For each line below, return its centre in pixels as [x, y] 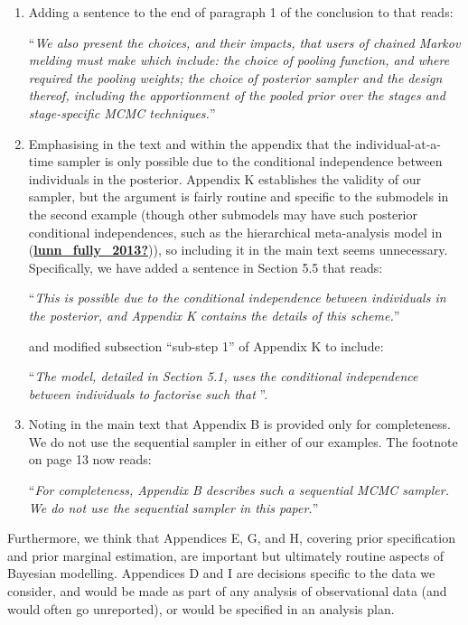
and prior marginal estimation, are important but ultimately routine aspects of [226, 555]
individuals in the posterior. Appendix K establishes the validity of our [225, 178]
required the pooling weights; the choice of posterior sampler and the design [235, 77]
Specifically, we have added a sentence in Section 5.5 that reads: [206, 267]
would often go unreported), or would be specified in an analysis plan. [201, 608]
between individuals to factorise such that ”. [148, 393]
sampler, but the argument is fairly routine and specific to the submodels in [239, 196]
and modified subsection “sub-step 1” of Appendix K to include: [206, 345]
